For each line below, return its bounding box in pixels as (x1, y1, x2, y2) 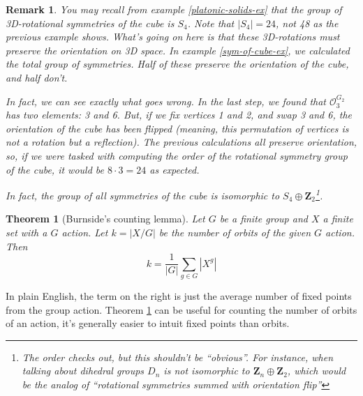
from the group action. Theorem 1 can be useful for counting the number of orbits (6, 302, 357, 317)
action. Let (61, 224, 108, 239)
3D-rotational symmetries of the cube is (6, 15, 175, 30)
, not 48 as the (276, 15, 339, 30)
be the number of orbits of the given (158, 224, 311, 239)
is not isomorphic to (163, 363, 250, 378)
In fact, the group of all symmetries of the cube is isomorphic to (6, 188, 280, 202)
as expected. (149, 162, 200, 176)
